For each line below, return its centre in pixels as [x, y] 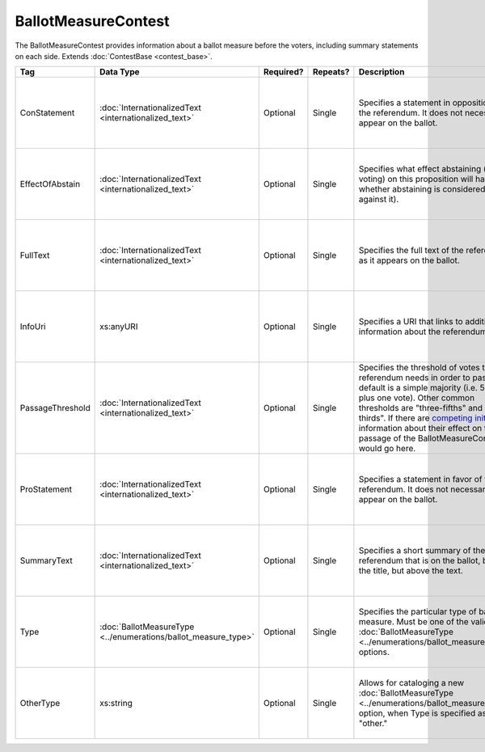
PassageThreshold [55, 408]
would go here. [387, 449]
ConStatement [47, 113]
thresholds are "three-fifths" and [421, 408]
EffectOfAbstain [50, 184]
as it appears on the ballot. [409, 260]
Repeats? [331, 72]
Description [382, 72]
